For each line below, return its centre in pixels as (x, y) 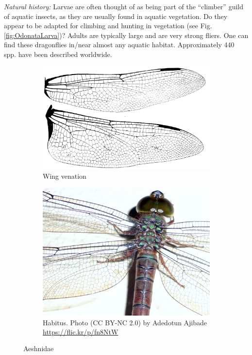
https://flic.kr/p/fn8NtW (81, 332)
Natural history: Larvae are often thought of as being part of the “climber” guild (124, 6)
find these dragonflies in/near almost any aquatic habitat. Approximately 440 (119, 45)
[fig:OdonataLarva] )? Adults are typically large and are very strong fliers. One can (126, 35)
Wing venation (65, 176)
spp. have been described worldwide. (58, 54)
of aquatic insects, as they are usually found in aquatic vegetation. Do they (116, 16)
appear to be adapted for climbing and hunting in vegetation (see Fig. (108, 26)
